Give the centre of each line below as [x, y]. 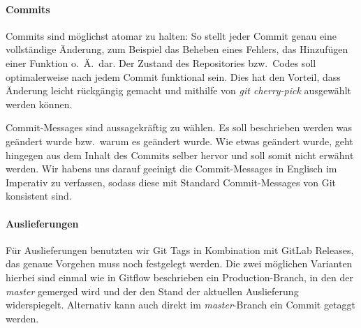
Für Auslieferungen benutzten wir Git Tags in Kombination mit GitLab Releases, [180, 249]
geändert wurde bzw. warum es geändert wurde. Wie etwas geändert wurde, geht [179, 141]
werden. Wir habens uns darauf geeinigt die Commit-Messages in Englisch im [171, 169]
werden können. [39, 104]
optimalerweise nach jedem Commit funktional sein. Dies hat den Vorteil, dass [173, 76]
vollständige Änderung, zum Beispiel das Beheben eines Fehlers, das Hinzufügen [177, 49]
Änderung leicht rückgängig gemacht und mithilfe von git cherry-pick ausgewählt [178, 90]
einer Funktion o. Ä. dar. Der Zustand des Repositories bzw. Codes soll [161, 62]
